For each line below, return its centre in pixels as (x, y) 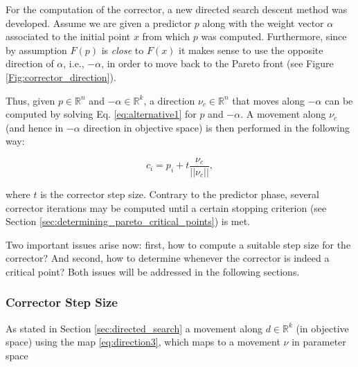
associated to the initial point (68, 36)
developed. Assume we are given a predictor (99, 23)
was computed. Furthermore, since (274, 36)
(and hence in (35, 127)
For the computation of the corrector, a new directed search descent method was (177, 9)
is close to (123, 50)
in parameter (319, 342)
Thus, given (30, 100)
